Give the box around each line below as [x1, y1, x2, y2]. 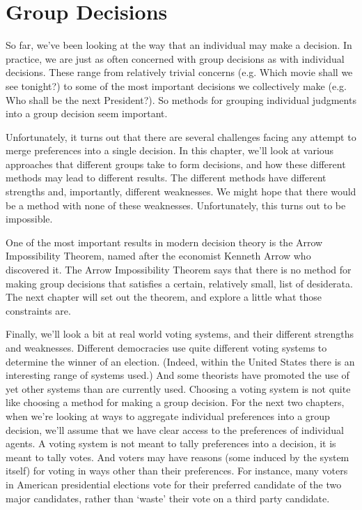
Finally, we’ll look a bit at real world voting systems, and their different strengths [6, 327, 354, 341]
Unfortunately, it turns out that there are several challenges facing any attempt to [6, 129, 356, 144]
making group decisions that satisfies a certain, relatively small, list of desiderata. [6, 276, 353, 290]
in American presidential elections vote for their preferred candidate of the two [6, 477, 342, 491]
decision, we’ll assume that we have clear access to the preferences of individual [6, 422, 344, 437]
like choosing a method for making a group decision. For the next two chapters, [6, 395, 345, 410]
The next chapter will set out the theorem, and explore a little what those [6, 290, 322, 304]
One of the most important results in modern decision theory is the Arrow [6, 234, 323, 249]
